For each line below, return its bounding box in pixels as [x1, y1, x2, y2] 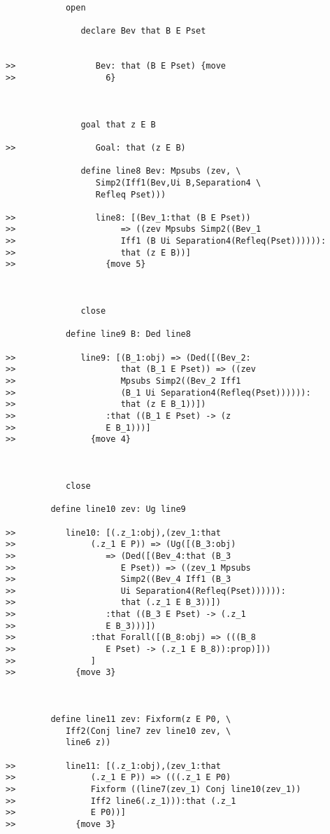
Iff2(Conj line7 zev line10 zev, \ [65, 725, 231, 736]
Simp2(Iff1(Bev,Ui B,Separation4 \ [95, 177, 261, 188]
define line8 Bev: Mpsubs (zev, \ [80, 166, 241, 176]
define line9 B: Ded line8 [65, 329, 191, 340]
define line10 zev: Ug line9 [50, 504, 186, 515]
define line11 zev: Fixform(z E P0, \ [50, 714, 231, 725]
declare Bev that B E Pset [80, 26, 206, 36]
